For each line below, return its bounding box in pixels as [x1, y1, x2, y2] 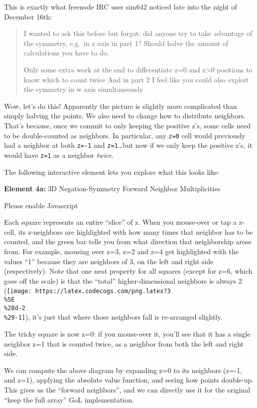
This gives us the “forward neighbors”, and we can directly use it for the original [4, 385, 251, 395]
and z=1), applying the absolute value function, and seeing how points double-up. [4, 375, 254, 385]
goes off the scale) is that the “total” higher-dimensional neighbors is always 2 [4, 275, 242, 286]
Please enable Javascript [4, 200, 78, 210]
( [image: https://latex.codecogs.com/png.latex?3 [4, 285, 171, 296]
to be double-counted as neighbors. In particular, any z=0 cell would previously [4, 130, 246, 140]
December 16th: [4, 11, 52, 21]
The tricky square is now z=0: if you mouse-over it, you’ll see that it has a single [4, 329, 251, 339]
